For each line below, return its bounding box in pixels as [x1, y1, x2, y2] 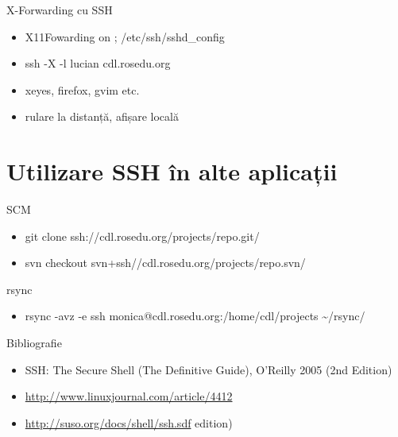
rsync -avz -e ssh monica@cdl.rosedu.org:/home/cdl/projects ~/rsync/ [25, 307, 365, 324]
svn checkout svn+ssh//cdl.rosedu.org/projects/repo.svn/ [25, 254, 306, 271]
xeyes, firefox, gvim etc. [25, 81, 140, 98]
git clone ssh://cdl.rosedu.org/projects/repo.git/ [25, 227, 260, 244]
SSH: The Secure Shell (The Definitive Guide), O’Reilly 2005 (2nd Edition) [25, 361, 392, 377]
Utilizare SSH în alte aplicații [6, 155, 338, 188]
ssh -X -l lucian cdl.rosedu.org [25, 55, 171, 72]
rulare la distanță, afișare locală [25, 108, 179, 125]
